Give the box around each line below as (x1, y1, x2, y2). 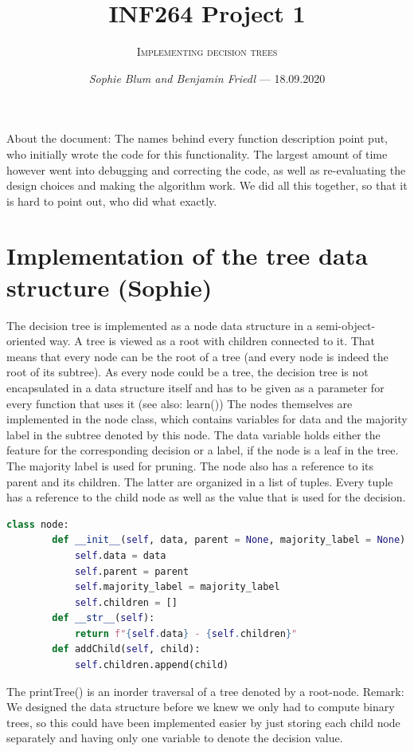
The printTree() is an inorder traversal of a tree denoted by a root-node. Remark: (6, 682, 404, 699)
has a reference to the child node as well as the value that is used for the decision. (6, 489, 406, 505)
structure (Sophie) (6, 270, 213, 303)
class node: (6, 518, 69, 530)
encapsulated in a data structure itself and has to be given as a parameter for (6, 379, 385, 395)
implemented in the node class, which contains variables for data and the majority (6, 411, 408, 427)
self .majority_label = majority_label (74, 581, 280, 593)
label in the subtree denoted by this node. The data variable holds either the (6, 426, 381, 442)
